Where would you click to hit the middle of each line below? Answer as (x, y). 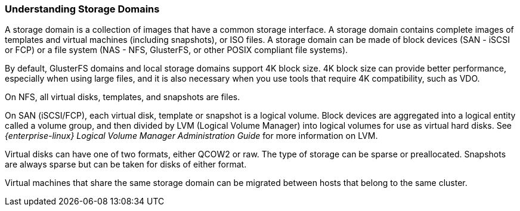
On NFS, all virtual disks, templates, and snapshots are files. (123, 97)
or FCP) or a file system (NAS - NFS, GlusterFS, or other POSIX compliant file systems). (177, 50)
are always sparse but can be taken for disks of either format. (126, 165)
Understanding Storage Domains (82, 9)
